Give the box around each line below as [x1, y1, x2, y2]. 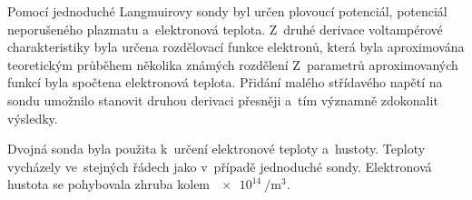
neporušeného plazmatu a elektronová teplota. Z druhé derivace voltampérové [7, 19, 443, 38]
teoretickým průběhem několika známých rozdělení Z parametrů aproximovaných [7, 55, 458, 74]
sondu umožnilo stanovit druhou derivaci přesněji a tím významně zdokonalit [7, 90, 438, 109]
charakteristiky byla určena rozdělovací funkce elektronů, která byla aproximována [7, 37, 465, 56]
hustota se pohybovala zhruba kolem [7, 175, 211, 194]
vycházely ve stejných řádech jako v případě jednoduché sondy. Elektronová [7, 156, 432, 175]
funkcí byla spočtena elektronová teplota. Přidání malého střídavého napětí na [7, 73, 443, 92]
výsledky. [7, 108, 58, 127]
